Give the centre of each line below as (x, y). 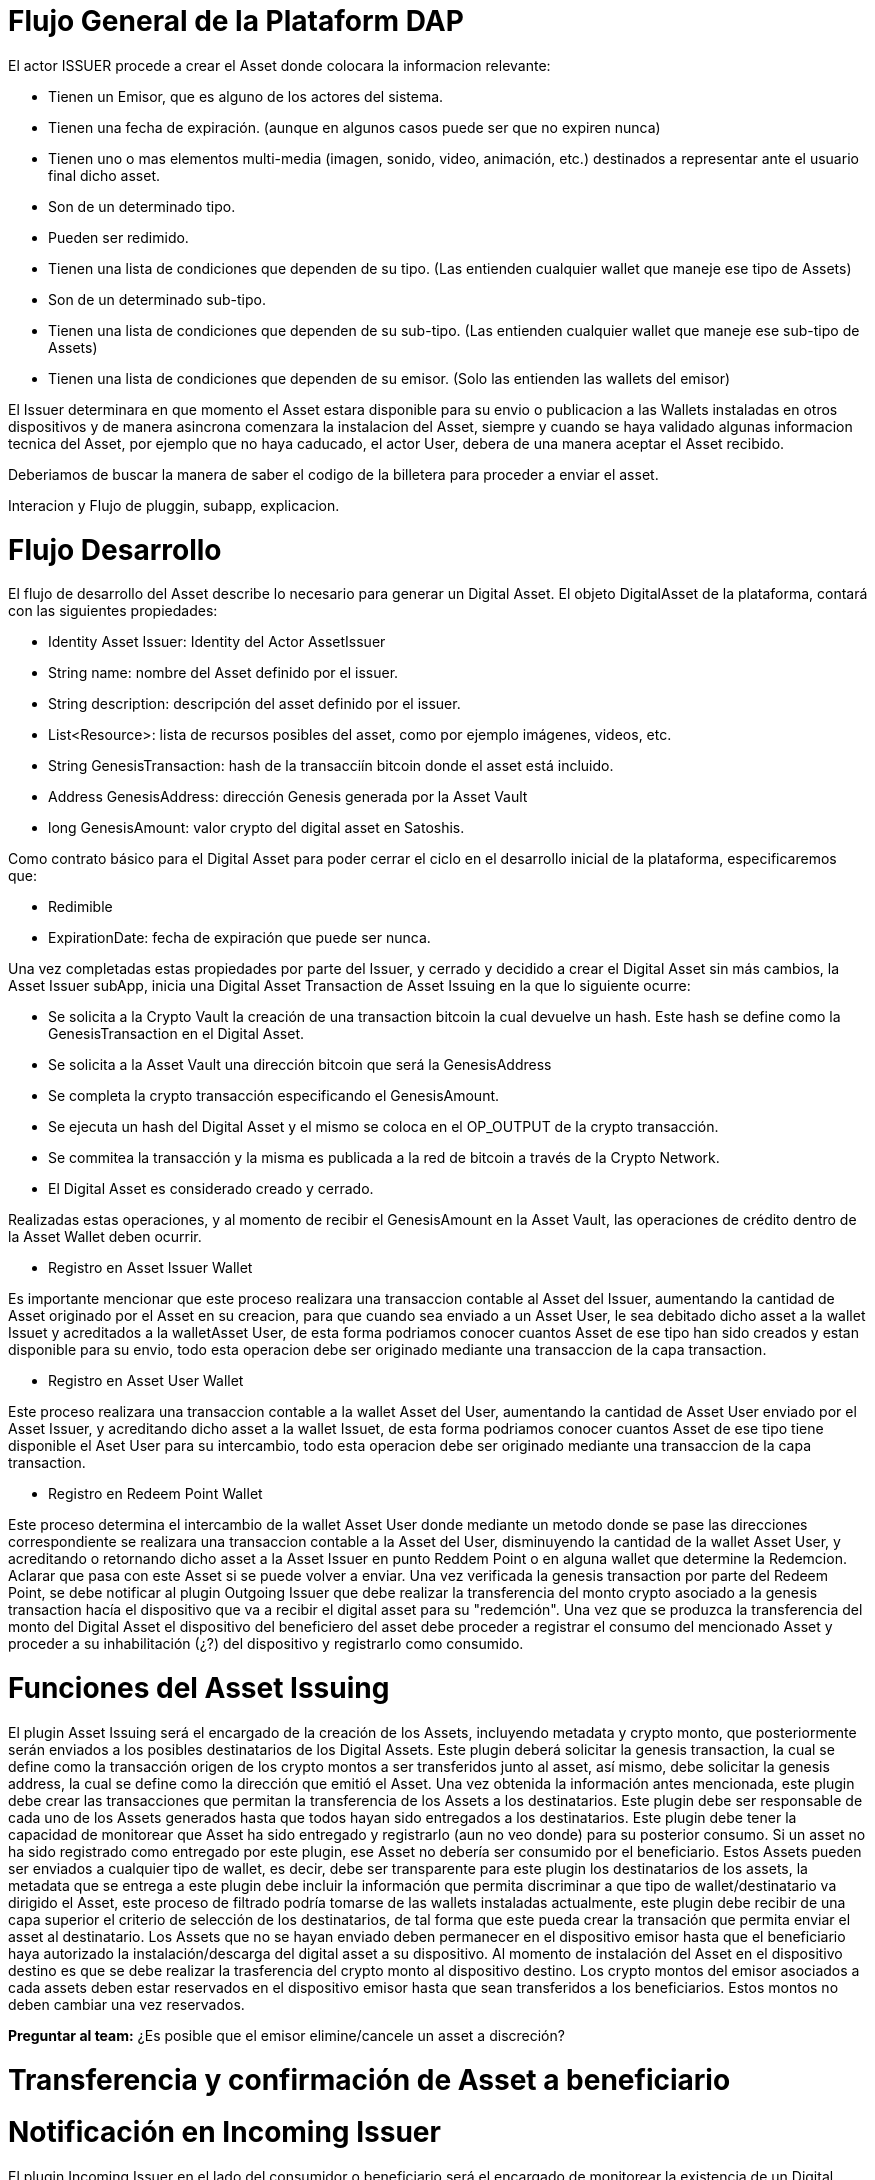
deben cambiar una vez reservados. (126, 2004)
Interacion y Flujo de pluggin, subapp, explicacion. (174, 505)
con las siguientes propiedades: (113, 611)
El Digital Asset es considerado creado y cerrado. (211, 1189)
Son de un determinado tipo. (142, 206)
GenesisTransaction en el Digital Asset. (176, 1034)
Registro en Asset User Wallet (146, 1381)
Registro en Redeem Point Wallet (155, 1494)
